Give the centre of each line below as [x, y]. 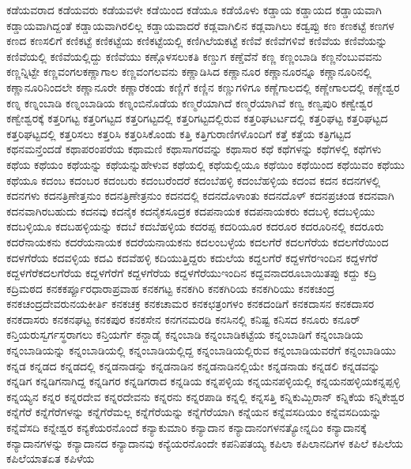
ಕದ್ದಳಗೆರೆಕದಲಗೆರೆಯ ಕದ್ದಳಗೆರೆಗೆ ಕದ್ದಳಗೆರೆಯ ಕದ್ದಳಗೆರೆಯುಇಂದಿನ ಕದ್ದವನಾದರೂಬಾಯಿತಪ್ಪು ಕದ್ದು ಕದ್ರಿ [192, 273]
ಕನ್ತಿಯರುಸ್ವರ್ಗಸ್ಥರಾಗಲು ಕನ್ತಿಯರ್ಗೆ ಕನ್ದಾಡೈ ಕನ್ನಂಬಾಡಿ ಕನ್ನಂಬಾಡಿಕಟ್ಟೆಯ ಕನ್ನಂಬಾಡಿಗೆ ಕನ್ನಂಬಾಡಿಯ [185, 334]
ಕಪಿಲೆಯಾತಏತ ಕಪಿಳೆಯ [51, 458]
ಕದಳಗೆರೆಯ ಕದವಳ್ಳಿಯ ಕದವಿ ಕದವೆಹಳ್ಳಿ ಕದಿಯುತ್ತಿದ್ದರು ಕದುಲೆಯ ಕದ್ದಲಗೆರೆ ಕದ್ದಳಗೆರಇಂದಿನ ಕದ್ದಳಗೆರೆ [192, 257]
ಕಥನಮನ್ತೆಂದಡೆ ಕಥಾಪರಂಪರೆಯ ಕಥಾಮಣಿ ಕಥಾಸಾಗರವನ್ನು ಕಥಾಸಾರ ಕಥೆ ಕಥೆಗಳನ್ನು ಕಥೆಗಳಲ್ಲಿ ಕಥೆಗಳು [194, 149]
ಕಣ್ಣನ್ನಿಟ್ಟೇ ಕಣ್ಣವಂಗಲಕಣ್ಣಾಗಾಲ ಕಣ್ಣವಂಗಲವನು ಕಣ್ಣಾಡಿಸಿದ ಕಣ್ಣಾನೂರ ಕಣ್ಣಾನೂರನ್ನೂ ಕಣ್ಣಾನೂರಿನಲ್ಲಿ [189, 71]
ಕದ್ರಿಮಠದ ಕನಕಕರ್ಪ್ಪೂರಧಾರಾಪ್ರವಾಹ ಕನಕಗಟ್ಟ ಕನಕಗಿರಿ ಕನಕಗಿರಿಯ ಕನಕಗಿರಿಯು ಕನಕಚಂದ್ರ [171, 288]
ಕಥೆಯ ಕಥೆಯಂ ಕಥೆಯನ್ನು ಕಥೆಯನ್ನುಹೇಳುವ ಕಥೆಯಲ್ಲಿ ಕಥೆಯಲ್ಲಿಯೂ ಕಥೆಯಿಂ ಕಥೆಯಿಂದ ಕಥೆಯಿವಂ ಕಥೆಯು [205, 164]
